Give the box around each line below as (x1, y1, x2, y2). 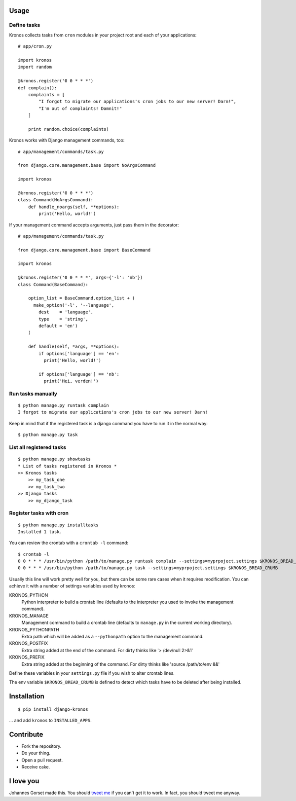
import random (18, 64, 52, 70)
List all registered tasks (9, 444, 67, 451)
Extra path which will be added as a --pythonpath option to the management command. (21, 633, 204, 639)
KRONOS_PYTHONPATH (9, 626, 59, 632)
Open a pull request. (21, 757, 63, 763)
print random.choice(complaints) (28, 126, 110, 132)
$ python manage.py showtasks (18, 456, 91, 462)
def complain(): (18, 85, 57, 91)
